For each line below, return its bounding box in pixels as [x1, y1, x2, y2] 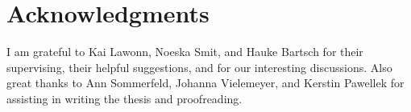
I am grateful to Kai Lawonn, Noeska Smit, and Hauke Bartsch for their [6, 43, 363, 60]
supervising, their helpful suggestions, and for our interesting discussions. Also [6, 58, 392, 75]
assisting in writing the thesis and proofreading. [6, 90, 243, 106]
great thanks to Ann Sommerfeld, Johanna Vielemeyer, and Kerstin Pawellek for [6, 74, 405, 91]
